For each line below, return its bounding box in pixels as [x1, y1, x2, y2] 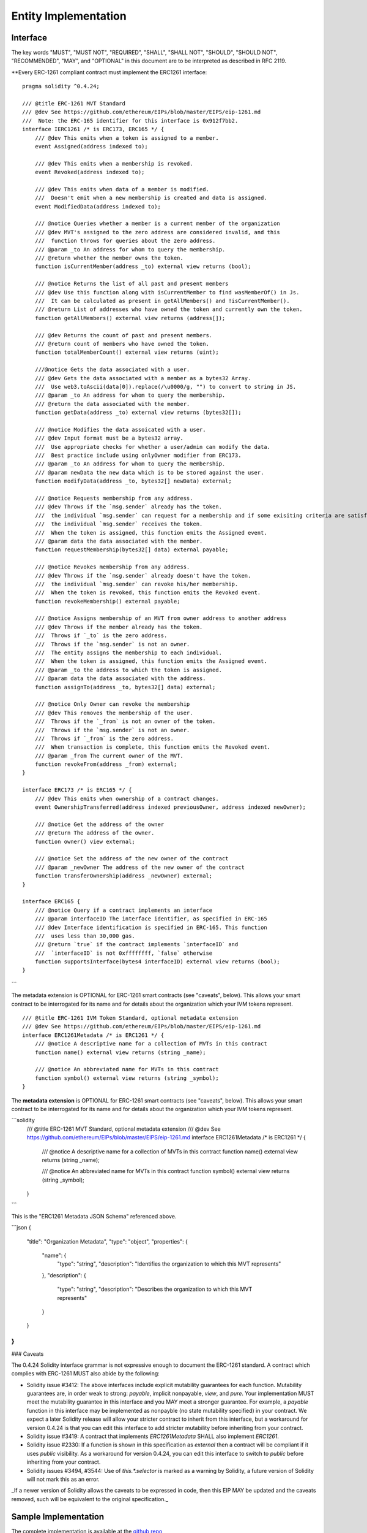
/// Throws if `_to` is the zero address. [34, 632, 168, 639]
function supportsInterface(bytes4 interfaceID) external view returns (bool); [34, 958, 281, 965]
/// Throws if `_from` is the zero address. [34, 735, 174, 742]
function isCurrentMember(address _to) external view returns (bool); [34, 263, 251, 270]
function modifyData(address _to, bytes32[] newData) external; [34, 478, 232, 484]
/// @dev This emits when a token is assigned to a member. [34, 134, 220, 141]
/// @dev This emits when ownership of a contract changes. [34, 795, 220, 802]
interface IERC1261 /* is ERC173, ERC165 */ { [22, 126, 165, 133]
